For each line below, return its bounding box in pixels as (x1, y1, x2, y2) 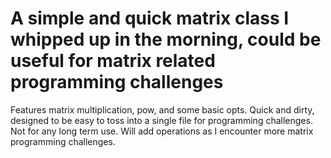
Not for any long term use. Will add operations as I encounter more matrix (10, 125, 314, 137)
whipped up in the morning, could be (10, 28, 322, 51)
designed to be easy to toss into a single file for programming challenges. (10, 114, 313, 126)
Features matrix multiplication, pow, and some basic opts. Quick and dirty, (10, 103, 315, 116)
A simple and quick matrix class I (10, 7, 290, 30)
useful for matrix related (10, 50, 216, 72)
